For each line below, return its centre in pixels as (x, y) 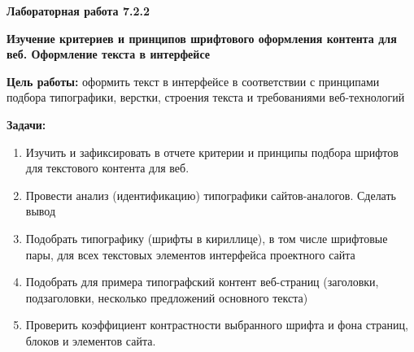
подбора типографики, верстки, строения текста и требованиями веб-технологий (206, 97)
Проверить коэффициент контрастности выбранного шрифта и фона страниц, (217, 325)
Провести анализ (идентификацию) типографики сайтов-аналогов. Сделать (211, 195)
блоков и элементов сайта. (91, 340)
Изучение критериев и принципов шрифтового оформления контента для (202, 38)
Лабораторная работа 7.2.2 (78, 11)
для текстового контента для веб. (107, 168)
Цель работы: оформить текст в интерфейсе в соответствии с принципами (193, 81)
